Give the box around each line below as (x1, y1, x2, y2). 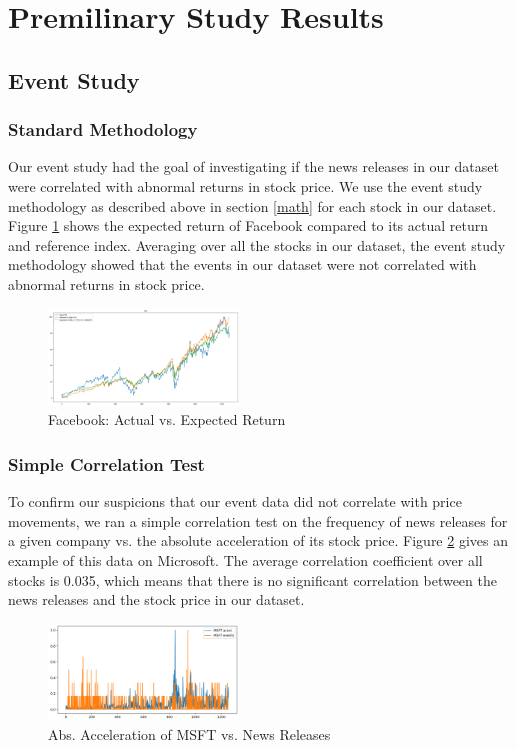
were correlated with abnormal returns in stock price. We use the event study (8, 175, 483, 196)
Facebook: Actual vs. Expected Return (48, 409, 286, 430)
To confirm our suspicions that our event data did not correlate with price (8, 491, 462, 512)
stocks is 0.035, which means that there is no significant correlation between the (8, 569, 497, 590)
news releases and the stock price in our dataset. (8, 589, 305, 610)
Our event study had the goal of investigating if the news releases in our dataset (8, 156, 499, 177)
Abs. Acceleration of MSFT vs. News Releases (48, 724, 331, 745)
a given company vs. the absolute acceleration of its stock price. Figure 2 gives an (8, 530, 508, 551)
